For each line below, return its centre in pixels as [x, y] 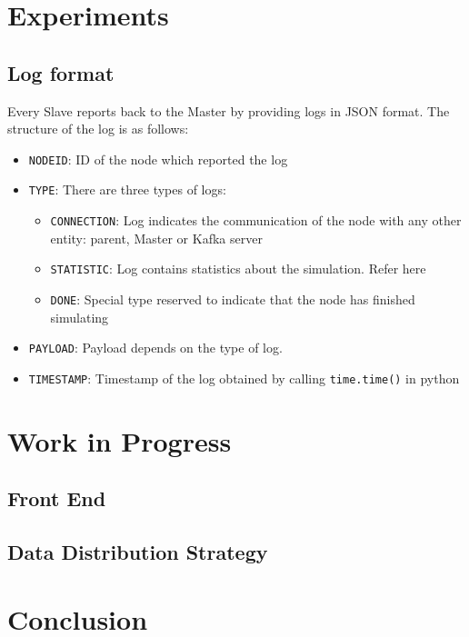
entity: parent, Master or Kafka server [156, 238]
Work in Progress [120, 440]
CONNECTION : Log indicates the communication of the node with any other [256, 220]
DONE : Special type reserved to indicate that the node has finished [233, 299]
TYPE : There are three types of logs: [127, 189]
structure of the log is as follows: [98, 129]
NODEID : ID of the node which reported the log [158, 159]
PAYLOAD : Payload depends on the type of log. [155, 348]
